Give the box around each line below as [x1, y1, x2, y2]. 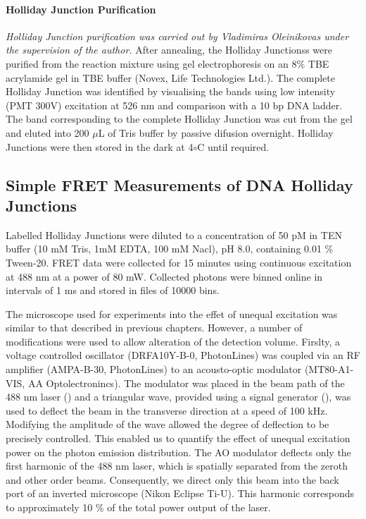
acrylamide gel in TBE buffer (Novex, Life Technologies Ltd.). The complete [6, 70, 335, 85]
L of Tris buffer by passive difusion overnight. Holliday [98, 125, 334, 140]
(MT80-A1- [304, 362, 354, 377]
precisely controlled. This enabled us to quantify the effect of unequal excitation [6, 431, 351, 446]
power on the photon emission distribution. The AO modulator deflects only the [6, 444, 351, 459]
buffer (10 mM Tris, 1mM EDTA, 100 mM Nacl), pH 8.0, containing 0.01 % [6, 241, 334, 256]
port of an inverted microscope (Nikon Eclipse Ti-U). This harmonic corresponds [6, 486, 355, 501]
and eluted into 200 [6, 125, 89, 140]
